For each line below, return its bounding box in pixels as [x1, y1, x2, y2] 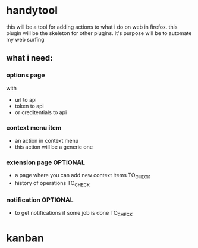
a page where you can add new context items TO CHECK [14, 172, 150, 180]
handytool [6, 4, 58, 17]
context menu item [6, 123, 62, 131]
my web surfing [6, 36, 45, 43]
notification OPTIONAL [6, 196, 74, 204]
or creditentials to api [14, 108, 67, 116]
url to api [14, 96, 37, 103]
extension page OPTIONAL [6, 158, 85, 167]
